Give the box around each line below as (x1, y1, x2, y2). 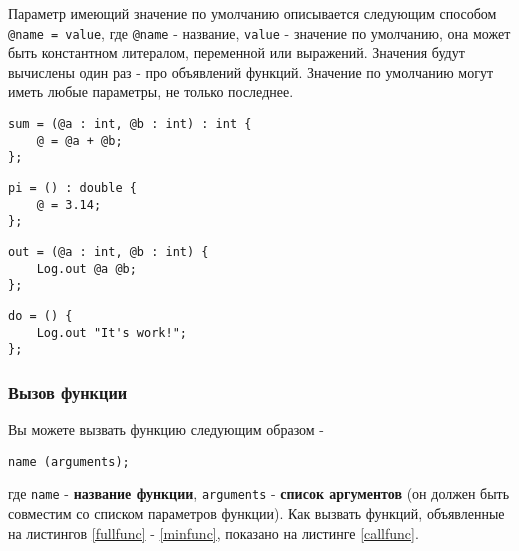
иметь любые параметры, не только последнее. (8, 81, 294, 102)
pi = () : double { (8, 181, 137, 195)
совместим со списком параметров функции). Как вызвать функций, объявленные (8, 503, 505, 524)
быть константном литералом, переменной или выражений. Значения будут (8, 42, 465, 63)
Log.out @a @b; (36, 261, 137, 276)
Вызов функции (8, 379, 128, 404)
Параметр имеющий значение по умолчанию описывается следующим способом (8, 3, 497, 23)
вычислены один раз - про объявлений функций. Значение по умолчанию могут (8, 61, 494, 82)
